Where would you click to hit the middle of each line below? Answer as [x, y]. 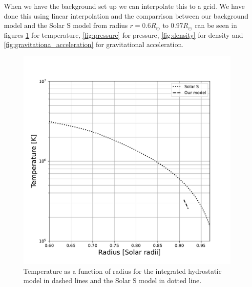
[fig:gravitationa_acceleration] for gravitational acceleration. [94, 44]
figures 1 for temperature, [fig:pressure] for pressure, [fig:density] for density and [124, 35]
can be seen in [216, 25]
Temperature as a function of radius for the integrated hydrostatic [123, 271]
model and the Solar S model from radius [66, 25]
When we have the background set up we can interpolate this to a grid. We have [124, 6]
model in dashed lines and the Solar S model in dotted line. [113, 280]
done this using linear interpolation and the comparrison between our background [126, 15]
